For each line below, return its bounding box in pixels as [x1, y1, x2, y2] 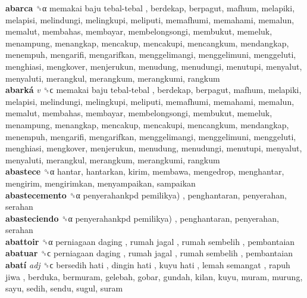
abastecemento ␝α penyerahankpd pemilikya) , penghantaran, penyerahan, [5, 188, 287, 201]
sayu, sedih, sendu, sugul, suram [5, 282, 123, 294]
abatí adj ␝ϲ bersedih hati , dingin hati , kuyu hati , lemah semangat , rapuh [5, 259, 290, 271]
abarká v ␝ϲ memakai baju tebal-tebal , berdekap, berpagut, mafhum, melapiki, [5, 83, 302, 96]
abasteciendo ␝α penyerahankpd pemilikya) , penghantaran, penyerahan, [5, 212, 279, 224]
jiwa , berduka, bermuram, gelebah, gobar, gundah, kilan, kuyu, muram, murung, [5, 270, 303, 283]
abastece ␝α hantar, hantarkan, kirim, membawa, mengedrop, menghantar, [5, 165, 284, 178]
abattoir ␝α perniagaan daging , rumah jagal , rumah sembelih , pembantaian [5, 235, 295, 247]
